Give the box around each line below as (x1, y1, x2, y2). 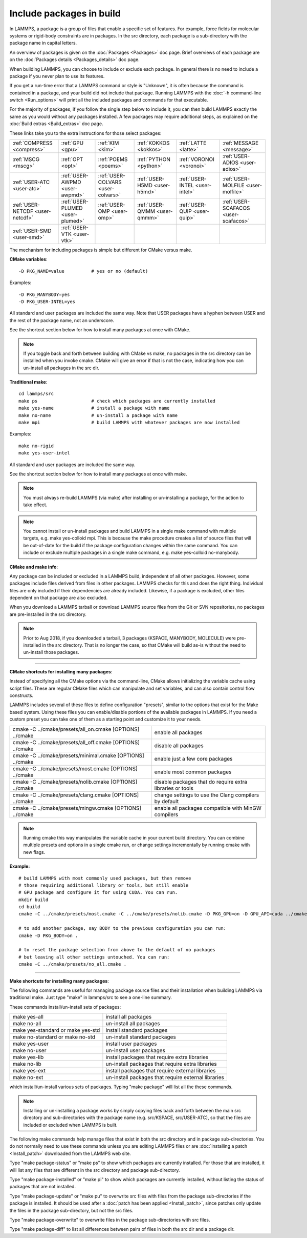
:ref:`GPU (61, 139, 84, 147)
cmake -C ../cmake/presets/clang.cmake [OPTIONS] (12, 791, 139, 798)
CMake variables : (9, 256, 48, 263)
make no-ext (12, 1074, 43, 1081)
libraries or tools (154, 785, 194, 792)
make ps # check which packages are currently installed (18, 398, 216, 404)
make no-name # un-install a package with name (18, 412, 178, 418)
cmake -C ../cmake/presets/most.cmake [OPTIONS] (12, 765, 138, 772)
